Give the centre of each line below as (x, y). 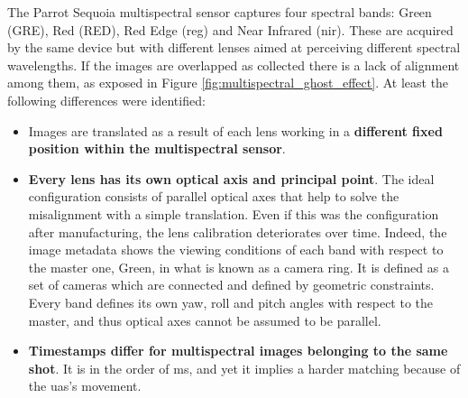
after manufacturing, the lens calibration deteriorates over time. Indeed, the (238, 231)
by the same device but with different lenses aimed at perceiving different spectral (234, 47)
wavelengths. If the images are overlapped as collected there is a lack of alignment (234, 65)
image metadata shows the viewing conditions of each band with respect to (236, 250)
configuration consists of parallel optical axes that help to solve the (214, 196)
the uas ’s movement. (85, 386)
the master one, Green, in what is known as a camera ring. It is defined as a (239, 267)
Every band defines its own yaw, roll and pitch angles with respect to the (231, 302)
